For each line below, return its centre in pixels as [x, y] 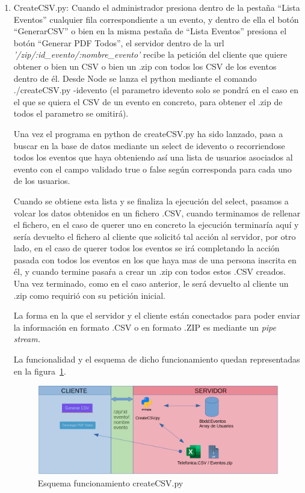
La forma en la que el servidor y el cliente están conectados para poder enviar [157, 315]
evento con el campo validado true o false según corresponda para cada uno [152, 169]
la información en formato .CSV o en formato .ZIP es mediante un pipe [145, 327]
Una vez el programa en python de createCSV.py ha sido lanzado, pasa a [148, 133]
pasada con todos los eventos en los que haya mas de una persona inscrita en [155, 259]
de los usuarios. [42, 181]
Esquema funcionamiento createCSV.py [110, 482]
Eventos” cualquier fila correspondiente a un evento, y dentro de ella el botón [156, 19]
